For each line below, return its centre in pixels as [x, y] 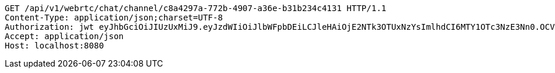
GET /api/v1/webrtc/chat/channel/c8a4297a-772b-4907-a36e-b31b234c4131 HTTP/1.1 [196, 8]
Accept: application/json [64, 36]
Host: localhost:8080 [54, 46]
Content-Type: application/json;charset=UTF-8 [114, 18]
